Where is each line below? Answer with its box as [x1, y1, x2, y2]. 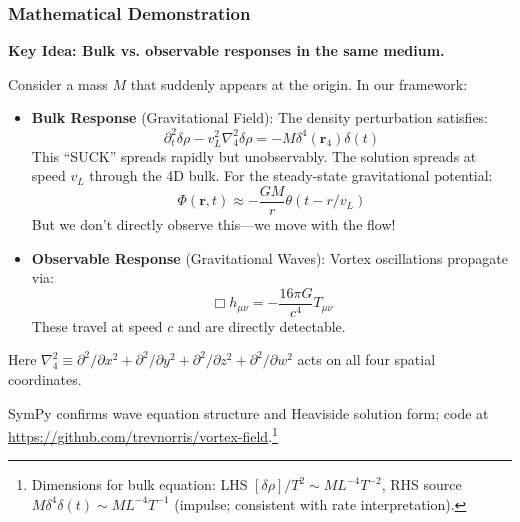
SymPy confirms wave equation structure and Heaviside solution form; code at [8, 402, 489, 423]
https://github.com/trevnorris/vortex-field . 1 [8, 423, 278, 446]
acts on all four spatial [297, 349, 436, 370]
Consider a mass [8, 73, 108, 94]
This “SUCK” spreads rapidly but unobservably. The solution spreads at [31, 145, 477, 166]
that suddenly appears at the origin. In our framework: [130, 73, 468, 94]
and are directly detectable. [178, 315, 346, 336]
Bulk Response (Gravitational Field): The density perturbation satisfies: [31, 107, 489, 128]
